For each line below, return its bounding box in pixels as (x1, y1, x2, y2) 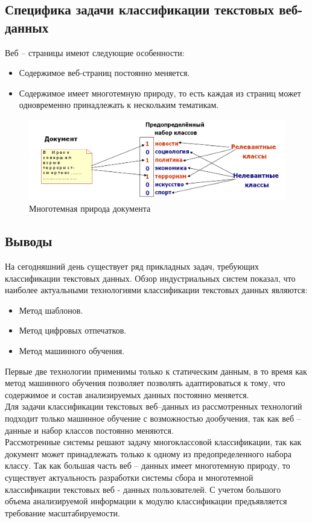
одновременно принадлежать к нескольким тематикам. (19, 98, 219, 111)
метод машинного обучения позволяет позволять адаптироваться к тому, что (5, 376, 285, 389)
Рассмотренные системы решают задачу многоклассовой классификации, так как (5, 436, 302, 448)
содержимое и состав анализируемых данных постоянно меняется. (5, 388, 249, 401)
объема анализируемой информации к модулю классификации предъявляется (5, 495, 287, 507)
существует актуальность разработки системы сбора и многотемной (5, 471, 253, 483)
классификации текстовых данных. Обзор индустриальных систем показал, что (5, 271, 296, 284)
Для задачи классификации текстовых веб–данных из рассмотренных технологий (5, 400, 302, 413)
